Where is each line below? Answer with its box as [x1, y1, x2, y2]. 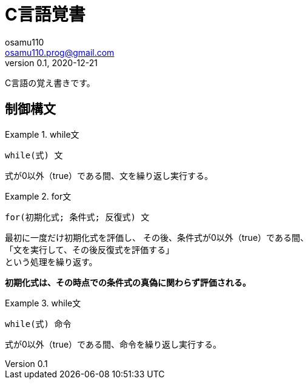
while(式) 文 [5, 150, 63, 160]
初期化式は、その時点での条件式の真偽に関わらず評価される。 [5, 277, 251, 288]
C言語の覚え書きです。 [5, 77, 95, 88]
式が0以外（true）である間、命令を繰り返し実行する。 [5, 339, 221, 349]
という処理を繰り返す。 [5, 256, 98, 267]
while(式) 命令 [5, 318, 72, 329]
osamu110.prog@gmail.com [5, 47, 115, 58]
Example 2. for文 [5, 190, 72, 201]
